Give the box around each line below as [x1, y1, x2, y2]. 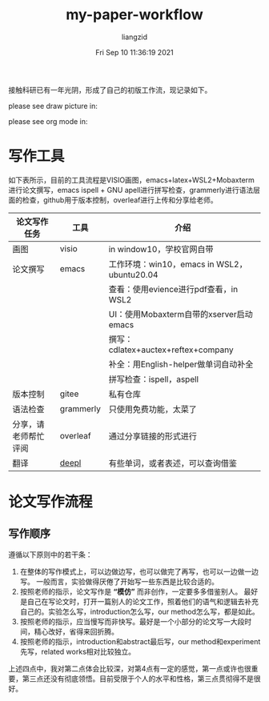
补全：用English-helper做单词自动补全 [108, 359, 254, 370]
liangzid [121, 32, 148, 42]
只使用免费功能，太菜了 [108, 403, 198, 415]
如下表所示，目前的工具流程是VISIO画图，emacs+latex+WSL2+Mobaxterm [8, 174, 255, 185]
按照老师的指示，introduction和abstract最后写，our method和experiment [19, 636, 261, 646]
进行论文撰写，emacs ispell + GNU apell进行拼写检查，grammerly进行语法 [8, 185, 254, 194]
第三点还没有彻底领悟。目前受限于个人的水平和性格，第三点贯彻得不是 [22, 674, 254, 683]
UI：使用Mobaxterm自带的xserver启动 [108, 308, 254, 319]
